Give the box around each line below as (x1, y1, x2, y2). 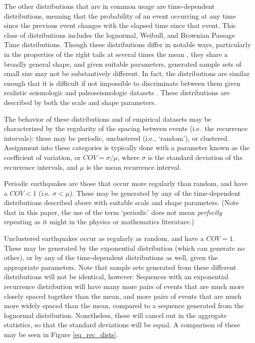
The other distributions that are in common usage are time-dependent (4, 1, 215, 11)
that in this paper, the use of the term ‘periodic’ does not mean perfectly (4, 207, 222, 217)
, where (118, 152, 140, 162)
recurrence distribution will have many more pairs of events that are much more (4, 281, 245, 291)
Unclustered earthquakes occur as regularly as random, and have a (4, 233, 204, 243)
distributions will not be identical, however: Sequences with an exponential (4, 271, 229, 282)
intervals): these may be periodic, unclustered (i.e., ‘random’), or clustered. (4, 132, 229, 143)
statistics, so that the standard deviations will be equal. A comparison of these (4, 319, 240, 330)
